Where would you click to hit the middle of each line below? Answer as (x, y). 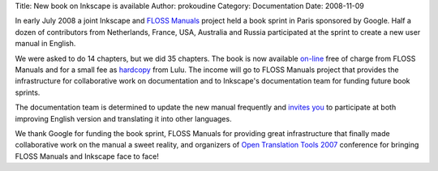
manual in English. (45, 44)
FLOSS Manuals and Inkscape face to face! (87, 156)
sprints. (28, 92)
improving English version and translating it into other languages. (123, 118)
